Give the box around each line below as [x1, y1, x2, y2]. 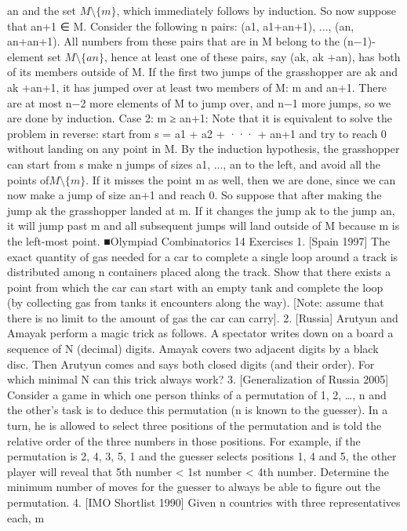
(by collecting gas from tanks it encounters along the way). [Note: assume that [7, 294, 384, 311]
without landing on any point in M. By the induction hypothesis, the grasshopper [7, 140, 400, 157]
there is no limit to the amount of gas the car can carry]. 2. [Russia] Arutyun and [7, 309, 398, 326]
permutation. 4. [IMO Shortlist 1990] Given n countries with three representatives [7, 494, 401, 510]
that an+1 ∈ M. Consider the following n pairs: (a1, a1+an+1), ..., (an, [7, 17, 354, 34]
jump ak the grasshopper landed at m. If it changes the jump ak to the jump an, [7, 202, 395, 218]
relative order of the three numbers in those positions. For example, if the [7, 432, 361, 449]
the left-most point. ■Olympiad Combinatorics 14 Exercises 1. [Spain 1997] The [7, 232, 391, 249]
